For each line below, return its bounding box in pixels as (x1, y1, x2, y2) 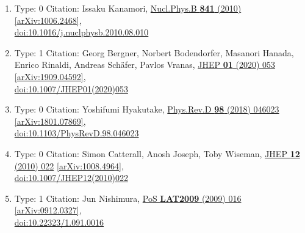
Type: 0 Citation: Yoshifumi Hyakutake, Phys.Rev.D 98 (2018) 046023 (14, 103, 279, 116)
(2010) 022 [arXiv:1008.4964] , (14, 159, 124, 172)
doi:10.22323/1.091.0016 (14, 215, 104, 228)
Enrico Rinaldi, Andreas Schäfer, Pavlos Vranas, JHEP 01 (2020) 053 (14, 58, 276, 71)
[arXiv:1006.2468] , (14, 13, 82, 26)
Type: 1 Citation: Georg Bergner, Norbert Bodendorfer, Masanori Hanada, (14, 46, 294, 59)
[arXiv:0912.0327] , (14, 204, 82, 216)
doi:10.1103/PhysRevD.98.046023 (14, 127, 139, 139)
